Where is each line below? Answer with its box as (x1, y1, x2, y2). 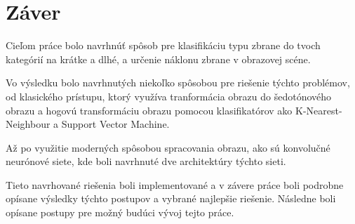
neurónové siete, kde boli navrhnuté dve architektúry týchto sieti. (6, 154, 286, 169)
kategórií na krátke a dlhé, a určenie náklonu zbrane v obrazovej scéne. (6, 51, 311, 66)
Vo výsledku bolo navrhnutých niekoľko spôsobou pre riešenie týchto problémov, (6, 75, 350, 90)
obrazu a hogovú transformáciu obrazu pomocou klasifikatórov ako (6, 103, 293, 117)
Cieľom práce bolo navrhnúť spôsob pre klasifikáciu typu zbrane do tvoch (6, 38, 321, 53)
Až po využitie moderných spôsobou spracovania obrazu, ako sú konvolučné (6, 140, 330, 154)
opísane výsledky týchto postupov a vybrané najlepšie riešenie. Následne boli (6, 191, 336, 206)
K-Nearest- (295, 103, 342, 117)
